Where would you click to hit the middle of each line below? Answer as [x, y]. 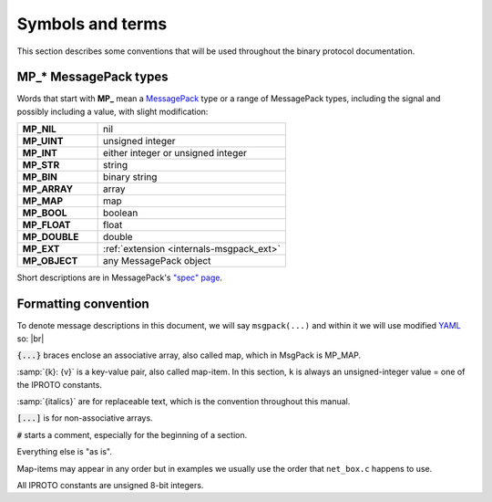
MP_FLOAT [47, 225]
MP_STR [41, 165]
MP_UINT [43, 141]
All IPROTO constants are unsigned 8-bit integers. [110, 486]
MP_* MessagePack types [92, 77]
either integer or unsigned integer [175, 153]
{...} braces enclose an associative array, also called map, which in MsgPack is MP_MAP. [189, 355]
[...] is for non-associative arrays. [85, 418]
